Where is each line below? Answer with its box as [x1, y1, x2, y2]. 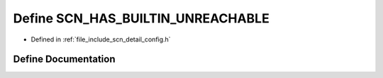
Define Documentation [13, 53, 116, 65]
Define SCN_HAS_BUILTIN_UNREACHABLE [13, 11, 270, 26]
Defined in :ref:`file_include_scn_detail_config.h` [30, 35, 171, 44]
